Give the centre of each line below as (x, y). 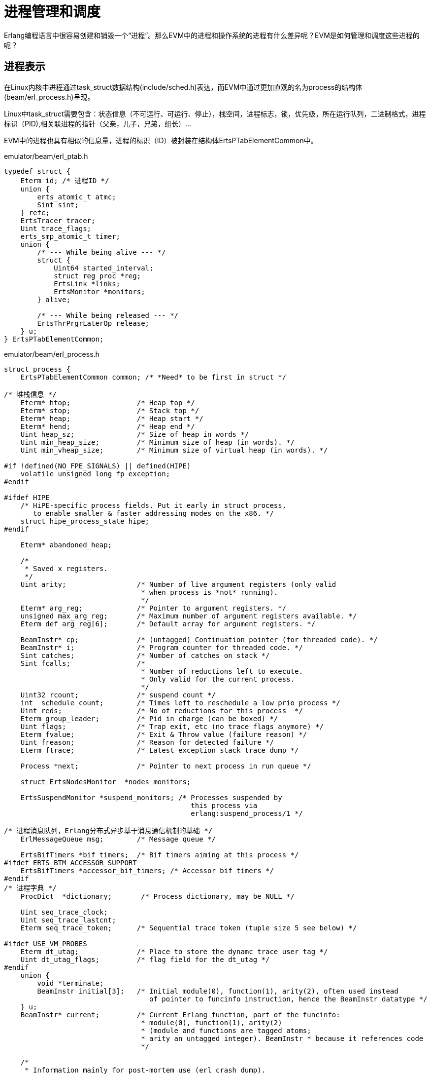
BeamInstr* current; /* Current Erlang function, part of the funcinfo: (180, 1015)
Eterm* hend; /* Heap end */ (108, 426)
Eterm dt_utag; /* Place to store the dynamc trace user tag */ (174, 951)
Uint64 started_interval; (104, 268)
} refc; (35, 212)
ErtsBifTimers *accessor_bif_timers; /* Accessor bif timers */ (147, 870)
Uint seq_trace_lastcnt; (68, 920)
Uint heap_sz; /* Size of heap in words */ (135, 434)
